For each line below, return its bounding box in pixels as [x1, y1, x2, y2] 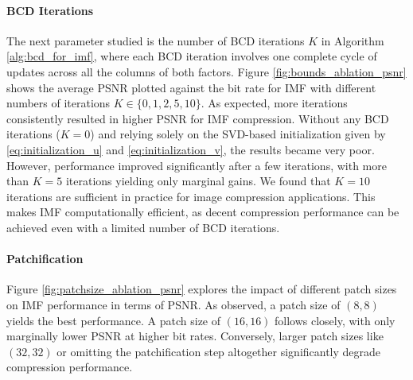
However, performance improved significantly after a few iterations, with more [6, 157, 387, 173]
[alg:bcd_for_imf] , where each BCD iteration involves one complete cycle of [6, 48, 377, 64]
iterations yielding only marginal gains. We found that [65, 173, 331, 189]
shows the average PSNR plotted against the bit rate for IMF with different [6, 79, 376, 95]
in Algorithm [321, 32, 384, 48]
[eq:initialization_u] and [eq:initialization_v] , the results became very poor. [6, 141, 375, 157]
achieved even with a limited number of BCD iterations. [6, 219, 280, 235]
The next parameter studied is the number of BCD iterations [6, 32, 305, 48]
